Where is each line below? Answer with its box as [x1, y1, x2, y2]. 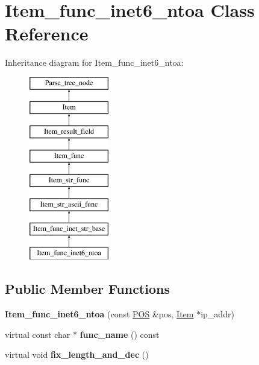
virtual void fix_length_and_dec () [5, 348, 149, 361]
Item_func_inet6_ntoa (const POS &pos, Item [5, 308, 194, 320]
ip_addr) [201, 308, 234, 320]
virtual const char [5, 328, 70, 340]
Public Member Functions [5, 279, 170, 298]
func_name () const [80, 328, 160, 340]
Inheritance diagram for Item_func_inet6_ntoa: [5, 56, 184, 69]
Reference [5, 21, 89, 46]
